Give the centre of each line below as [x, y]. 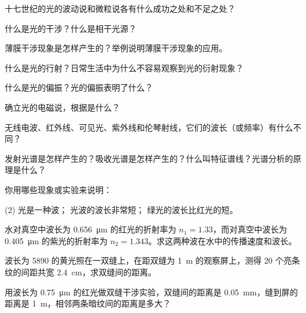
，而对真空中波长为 [250, 229]
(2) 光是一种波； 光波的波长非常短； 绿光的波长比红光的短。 [121, 209]
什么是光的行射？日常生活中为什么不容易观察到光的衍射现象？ [124, 67]
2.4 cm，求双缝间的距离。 [107, 272]
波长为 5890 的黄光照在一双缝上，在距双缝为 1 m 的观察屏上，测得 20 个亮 [148, 260]
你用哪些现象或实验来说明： [58, 189]
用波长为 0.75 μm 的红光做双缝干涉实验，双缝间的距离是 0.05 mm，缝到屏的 [152, 292]
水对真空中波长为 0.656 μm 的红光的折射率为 [91, 229]
